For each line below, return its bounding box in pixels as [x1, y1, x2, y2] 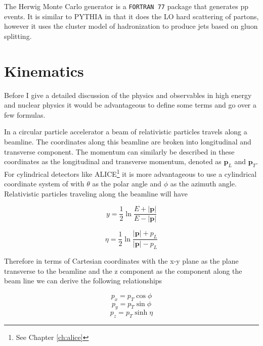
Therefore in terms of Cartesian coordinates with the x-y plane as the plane [4, 256, 239, 266]
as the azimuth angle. [170, 178, 237, 189]
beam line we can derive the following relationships [4, 275, 162, 286]
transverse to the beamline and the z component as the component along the [4, 265, 242, 276]
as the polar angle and [92, 178, 162, 189]
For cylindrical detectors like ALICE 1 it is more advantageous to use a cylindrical [4, 167, 257, 179]
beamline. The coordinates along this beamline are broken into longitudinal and [4, 136, 251, 146]
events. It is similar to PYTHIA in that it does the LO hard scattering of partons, [4, 11, 259, 21]
